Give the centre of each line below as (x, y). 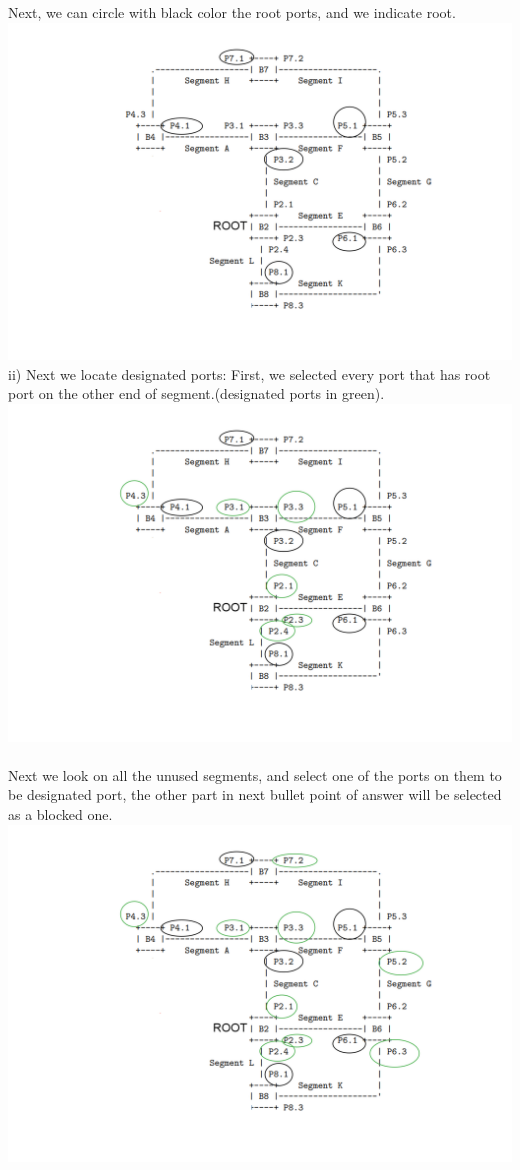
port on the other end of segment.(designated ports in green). (196, 393)
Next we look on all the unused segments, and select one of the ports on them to (255, 774)
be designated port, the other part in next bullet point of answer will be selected (255, 794)
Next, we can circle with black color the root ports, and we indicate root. (232, 12)
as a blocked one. (60, 814)
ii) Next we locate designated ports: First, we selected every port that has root (249, 373)
